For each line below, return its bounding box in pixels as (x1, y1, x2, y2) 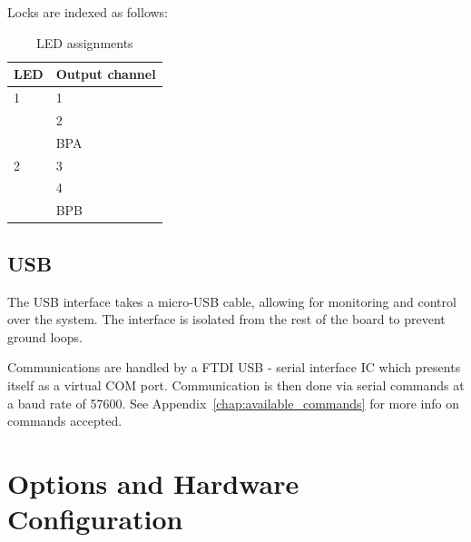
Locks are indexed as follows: (7, 3, 169, 21)
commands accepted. (7, 411, 123, 430)
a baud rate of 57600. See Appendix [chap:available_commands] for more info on (7, 393, 460, 412)
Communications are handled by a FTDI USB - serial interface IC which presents (7, 358, 461, 377)
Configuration (7, 500, 183, 537)
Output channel (55, 64, 156, 84)
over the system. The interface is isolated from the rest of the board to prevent (7, 310, 446, 329)
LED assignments (36, 33, 133, 52)
